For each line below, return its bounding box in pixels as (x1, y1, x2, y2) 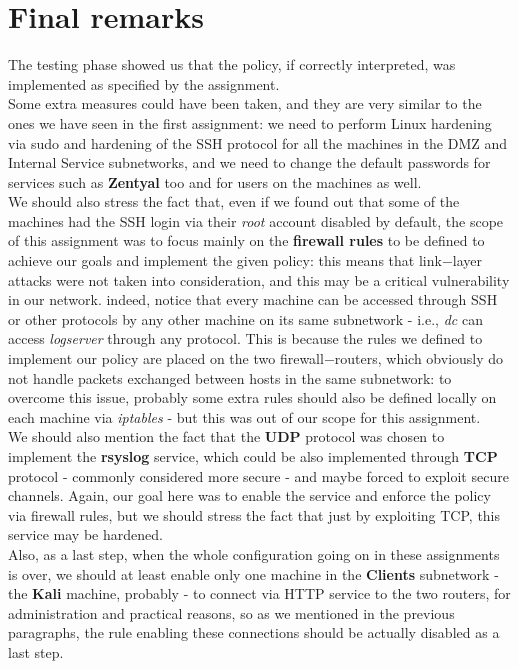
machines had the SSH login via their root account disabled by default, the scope (8, 210, 504, 231)
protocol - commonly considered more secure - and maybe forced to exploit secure (8, 465, 509, 486)
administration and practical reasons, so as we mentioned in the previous (8, 602, 455, 623)
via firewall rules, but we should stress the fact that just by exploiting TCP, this (8, 504, 501, 525)
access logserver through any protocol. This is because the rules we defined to (8, 328, 483, 349)
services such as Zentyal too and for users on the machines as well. (8, 171, 422, 192)
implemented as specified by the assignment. (8, 73, 280, 94)
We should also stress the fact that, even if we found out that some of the (8, 191, 460, 212)
